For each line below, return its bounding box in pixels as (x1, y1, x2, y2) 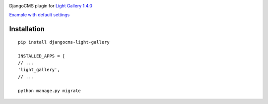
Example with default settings (9, 12, 70, 18)
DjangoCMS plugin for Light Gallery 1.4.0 (9, 3, 93, 8)
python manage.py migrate (18, 88, 81, 94)
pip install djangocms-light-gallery (18, 39, 110, 45)
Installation (9, 25, 45, 33)
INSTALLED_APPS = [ (18, 53, 66, 59)
